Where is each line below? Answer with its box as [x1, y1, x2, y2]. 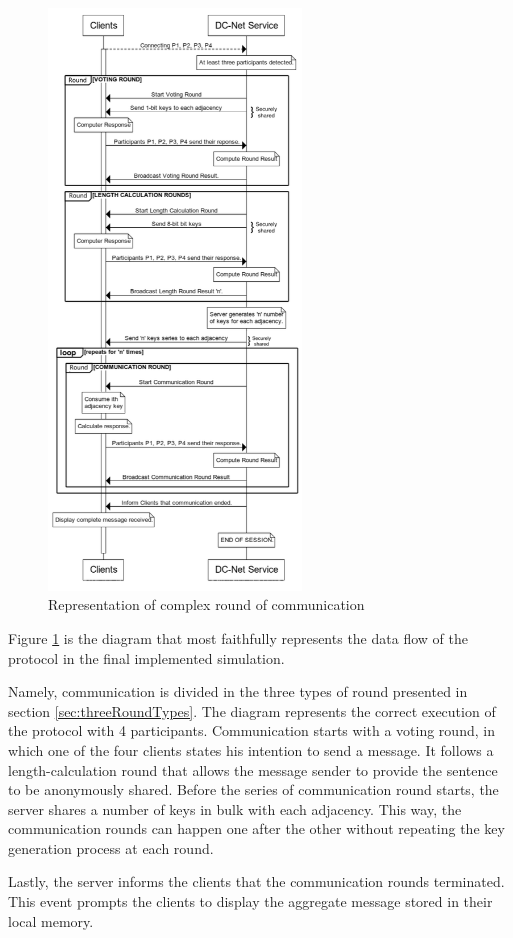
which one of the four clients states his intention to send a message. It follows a [8, 739, 494, 760]
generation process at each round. [8, 837, 214, 858]
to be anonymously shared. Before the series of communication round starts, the [8, 779, 499, 800]
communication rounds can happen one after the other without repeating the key [8, 818, 505, 839]
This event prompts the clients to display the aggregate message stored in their [8, 891, 493, 912]
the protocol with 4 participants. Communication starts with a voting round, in [8, 720, 495, 741]
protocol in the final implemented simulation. [8, 647, 285, 668]
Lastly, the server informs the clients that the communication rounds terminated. [8, 871, 505, 892]
